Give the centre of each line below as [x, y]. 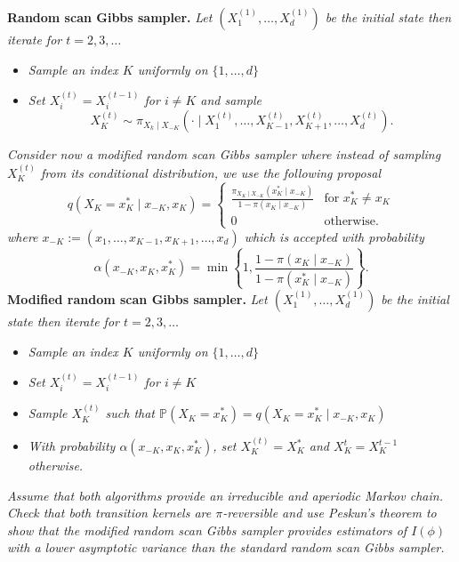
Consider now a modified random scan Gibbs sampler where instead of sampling [224, 154]
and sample [231, 100]
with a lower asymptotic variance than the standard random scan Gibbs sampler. [226, 547]
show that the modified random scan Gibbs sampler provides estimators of [207, 530]
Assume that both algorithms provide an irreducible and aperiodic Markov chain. [225, 495]
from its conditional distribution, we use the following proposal [211, 172]
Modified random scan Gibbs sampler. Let [137, 298]
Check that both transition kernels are [109, 513]
